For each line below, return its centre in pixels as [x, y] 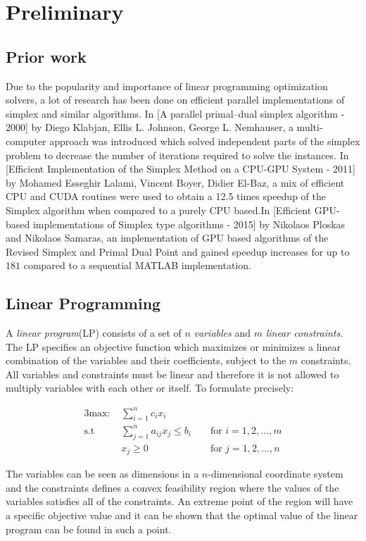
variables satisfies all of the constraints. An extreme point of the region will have [179, 501]
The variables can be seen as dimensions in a [102, 474]
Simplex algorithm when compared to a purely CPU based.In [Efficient [159, 210]
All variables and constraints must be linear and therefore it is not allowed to [172, 374]
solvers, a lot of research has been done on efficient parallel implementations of [175, 100]
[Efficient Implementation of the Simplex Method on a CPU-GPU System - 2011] [181, 169]
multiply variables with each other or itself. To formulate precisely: [150, 388]
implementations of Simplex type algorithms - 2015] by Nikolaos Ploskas [189, 224]
